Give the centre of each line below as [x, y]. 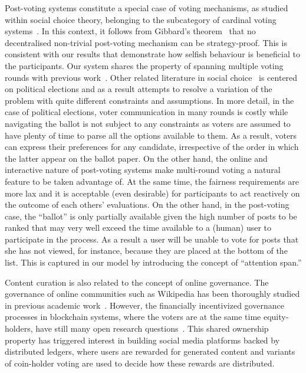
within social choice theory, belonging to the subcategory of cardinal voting [141, 19]
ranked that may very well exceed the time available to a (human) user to [138, 228]
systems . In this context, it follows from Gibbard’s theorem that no [130, 31]
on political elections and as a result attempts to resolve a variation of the [139, 89]
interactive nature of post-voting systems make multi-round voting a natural [143, 170]
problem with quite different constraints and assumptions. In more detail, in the [149, 100]
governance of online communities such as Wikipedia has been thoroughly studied [152, 294]
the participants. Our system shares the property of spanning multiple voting [144, 65]
